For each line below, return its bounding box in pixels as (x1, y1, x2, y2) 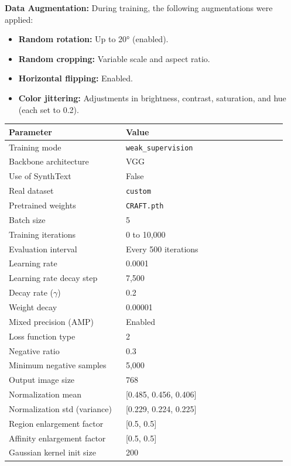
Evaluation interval (9, 242, 77, 255)
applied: (5, 13, 33, 25)
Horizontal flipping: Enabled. (18, 72, 133, 84)
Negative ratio (9, 344, 60, 357)
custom (125, 187, 151, 196)
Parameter (9, 125, 52, 138)
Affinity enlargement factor (9, 431, 106, 444)
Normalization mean (9, 388, 82, 400)
